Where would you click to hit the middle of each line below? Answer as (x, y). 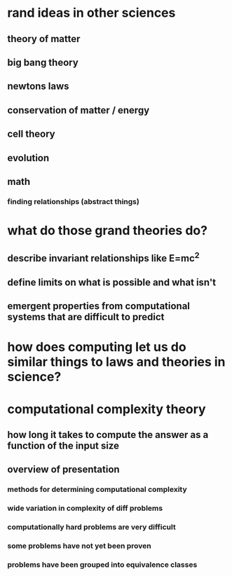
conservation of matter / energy (79, 110)
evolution (28, 158)
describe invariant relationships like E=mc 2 (103, 257)
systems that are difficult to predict (86, 317)
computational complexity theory (107, 409)
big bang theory (43, 62)
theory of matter (44, 39)
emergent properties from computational (99, 306)
